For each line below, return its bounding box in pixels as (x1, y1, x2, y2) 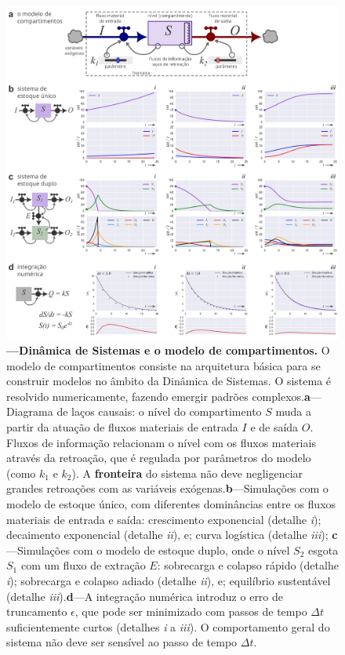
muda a (275, 403, 312, 420)
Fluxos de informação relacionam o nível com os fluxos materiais (6, 434, 316, 450)
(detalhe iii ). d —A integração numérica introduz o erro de (6, 588, 284, 604)
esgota (308, 541, 339, 558)
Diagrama (6, 403, 53, 420)
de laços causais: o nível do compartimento (56, 403, 262, 420)
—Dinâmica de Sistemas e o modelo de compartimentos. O (6, 342, 330, 358)
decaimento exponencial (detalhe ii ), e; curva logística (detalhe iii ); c (6, 526, 338, 543)
